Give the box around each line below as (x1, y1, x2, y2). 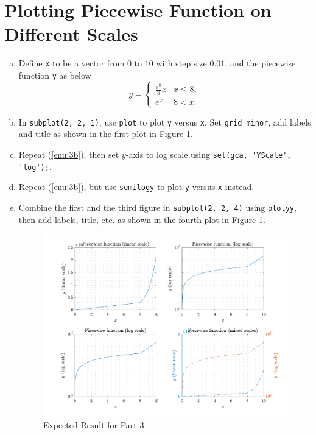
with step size (156, 57, 207, 69)
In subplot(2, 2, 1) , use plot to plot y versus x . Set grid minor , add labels (18, 115, 311, 128)
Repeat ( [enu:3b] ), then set (18, 147, 119, 160)
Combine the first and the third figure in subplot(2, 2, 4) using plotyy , (18, 200, 297, 213)
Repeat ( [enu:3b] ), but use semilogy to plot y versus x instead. (18, 180, 255, 193)
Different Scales (4, 21, 138, 46)
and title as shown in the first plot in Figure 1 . (18, 127, 193, 140)
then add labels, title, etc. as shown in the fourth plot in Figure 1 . (18, 213, 265, 225)
